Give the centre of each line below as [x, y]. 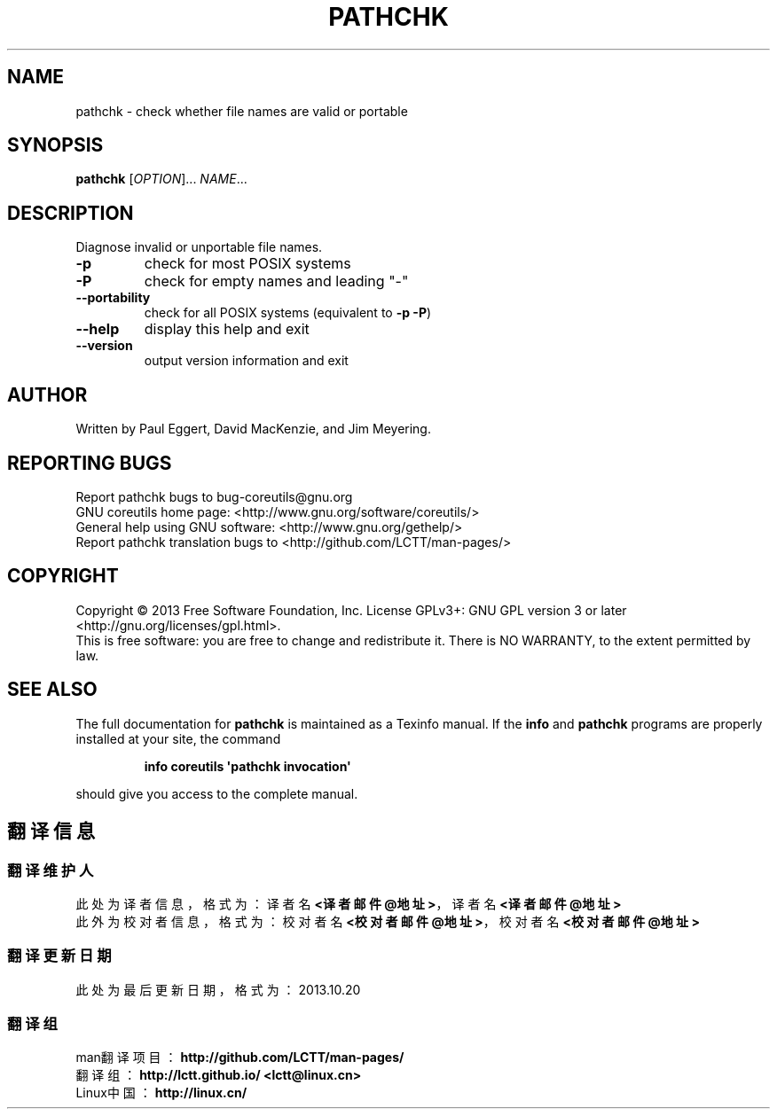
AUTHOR [47, 394]
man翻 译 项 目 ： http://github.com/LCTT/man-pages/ [240, 1057]
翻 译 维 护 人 [51, 870]
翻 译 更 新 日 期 [59, 956]
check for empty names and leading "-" [276, 281]
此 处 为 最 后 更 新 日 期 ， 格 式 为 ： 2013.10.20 [218, 989]
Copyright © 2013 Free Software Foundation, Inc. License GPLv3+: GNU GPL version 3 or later [351, 610]
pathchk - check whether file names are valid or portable [242, 111]
